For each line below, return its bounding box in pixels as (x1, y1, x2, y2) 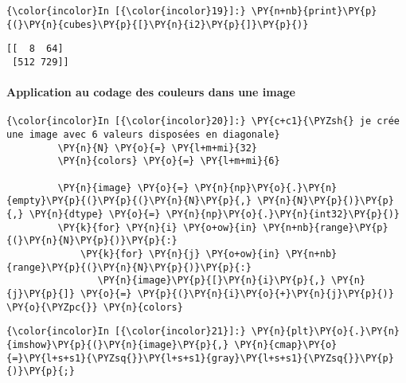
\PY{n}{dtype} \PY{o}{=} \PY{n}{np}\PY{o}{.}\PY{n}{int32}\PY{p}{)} (29, 209, 400, 221)
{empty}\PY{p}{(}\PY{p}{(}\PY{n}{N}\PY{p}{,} (6, 195, 252, 207)
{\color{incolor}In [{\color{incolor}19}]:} (6, 6, 246, 17)
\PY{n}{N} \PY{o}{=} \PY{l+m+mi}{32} (57, 142, 257, 154)
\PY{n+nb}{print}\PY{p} (251, 6, 377, 17)
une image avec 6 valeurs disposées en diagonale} (6, 129, 280, 141)
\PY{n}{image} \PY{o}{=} (57, 182, 189, 193)
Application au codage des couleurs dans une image (6, 84, 295, 100)
